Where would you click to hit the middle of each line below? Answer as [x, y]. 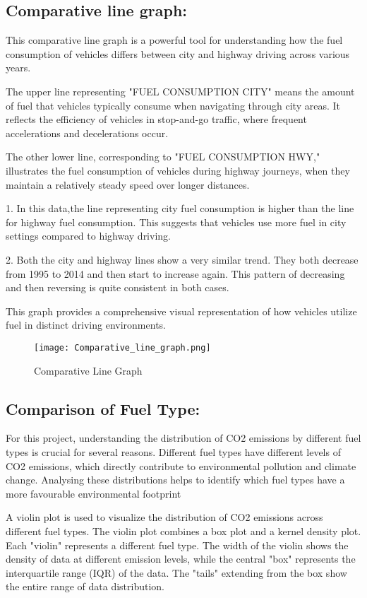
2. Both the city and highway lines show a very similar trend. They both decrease [182, 259]
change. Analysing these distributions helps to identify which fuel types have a [175, 480]
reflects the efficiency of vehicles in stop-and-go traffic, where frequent [156, 119]
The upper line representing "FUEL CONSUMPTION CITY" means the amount [180, 91]
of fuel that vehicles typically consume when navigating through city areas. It [173, 105]
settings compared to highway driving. [88, 236]
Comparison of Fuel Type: [103, 408]
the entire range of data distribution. [85, 586]
